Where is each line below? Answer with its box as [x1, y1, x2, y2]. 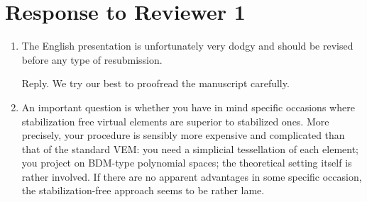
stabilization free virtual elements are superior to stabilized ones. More [21, 113, 329, 128]
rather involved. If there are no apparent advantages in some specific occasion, [21, 169, 362, 184]
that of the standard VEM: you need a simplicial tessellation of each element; [21, 141, 358, 156]
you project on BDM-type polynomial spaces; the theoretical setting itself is [21, 155, 352, 170]
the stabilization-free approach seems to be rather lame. [21, 183, 265, 198]
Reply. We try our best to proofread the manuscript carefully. [21, 76, 290, 91]
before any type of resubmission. [21, 52, 163, 67]
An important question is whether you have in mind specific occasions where [21, 99, 355, 114]
